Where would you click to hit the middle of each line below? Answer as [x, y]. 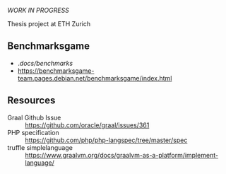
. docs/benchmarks [45, 63]
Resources [31, 101]
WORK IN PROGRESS [38, 10]
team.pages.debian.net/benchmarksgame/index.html [95, 78]
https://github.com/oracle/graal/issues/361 [87, 125]
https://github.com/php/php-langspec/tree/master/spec [106, 140]
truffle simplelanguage [40, 147]
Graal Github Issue [34, 117]
